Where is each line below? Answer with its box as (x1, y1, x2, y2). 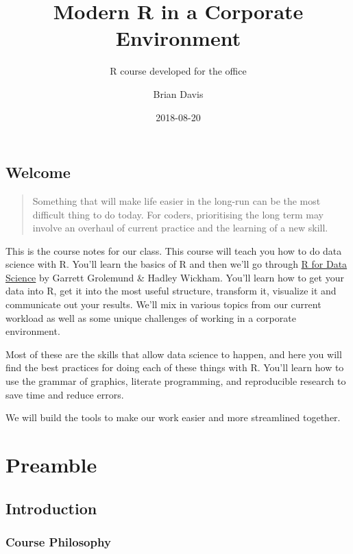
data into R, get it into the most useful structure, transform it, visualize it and (5, 284, 337, 298)
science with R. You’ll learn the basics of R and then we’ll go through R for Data (5, 257, 348, 271)
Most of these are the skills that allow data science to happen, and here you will (5, 347, 342, 361)
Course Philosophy (5, 533, 111, 550)
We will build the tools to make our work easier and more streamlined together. (5, 410, 341, 425)
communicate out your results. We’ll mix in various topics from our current (5, 297, 321, 312)
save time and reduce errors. (5, 387, 124, 401)
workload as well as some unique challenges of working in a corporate (5, 310, 296, 325)
